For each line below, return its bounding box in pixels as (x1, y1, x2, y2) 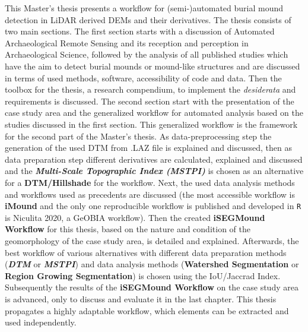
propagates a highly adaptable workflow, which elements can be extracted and (5, 304, 289, 317)
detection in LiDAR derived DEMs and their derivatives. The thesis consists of (5, 13, 291, 26)
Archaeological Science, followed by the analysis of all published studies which (5, 48, 288, 61)
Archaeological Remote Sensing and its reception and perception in (5, 36, 249, 49)
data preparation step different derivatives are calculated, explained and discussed (5, 153, 303, 165)
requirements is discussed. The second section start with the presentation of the (5, 94, 294, 107)
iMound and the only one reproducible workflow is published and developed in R (5, 200, 301, 212)
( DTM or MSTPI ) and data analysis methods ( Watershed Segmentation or (5, 258, 299, 270)
